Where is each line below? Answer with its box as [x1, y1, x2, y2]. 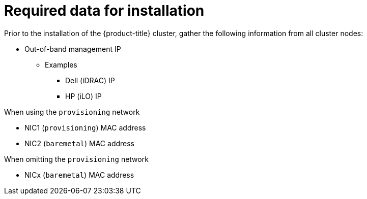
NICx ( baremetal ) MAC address [24, 170, 134, 179]
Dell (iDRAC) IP [65, 76, 115, 85]
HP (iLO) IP [65, 91, 102, 101]
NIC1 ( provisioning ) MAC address [24, 123, 146, 132]
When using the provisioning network [4, 107, 140, 116]
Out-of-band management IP [24, 44, 121, 53]
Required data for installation [4, 2, 205, 19]
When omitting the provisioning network [4, 154, 149, 163]
